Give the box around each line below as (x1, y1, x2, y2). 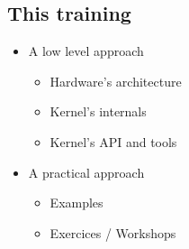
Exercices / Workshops (49, 223, 176, 242)
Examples (49, 193, 103, 212)
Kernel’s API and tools (49, 132, 177, 151)
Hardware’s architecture (49, 71, 182, 90)
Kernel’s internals (49, 102, 147, 121)
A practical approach (28, 162, 145, 181)
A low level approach (28, 41, 144, 60)
